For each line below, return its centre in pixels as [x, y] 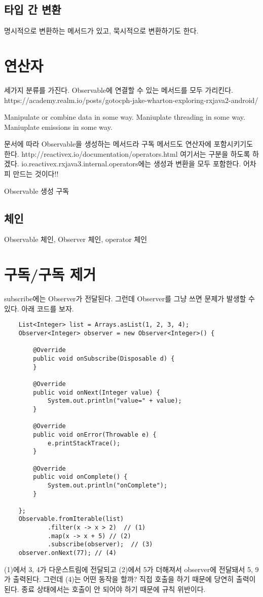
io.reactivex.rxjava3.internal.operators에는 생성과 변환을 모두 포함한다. [131, 164]
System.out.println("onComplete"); [107, 485]
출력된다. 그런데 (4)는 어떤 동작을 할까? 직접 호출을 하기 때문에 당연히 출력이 [134, 579]
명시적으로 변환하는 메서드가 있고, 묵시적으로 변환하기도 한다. [101, 31]
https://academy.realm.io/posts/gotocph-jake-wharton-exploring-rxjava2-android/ [131, 100]
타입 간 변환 [33, 9]
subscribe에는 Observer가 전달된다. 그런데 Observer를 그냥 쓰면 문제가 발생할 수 [129, 298]
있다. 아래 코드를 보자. [39, 308]
